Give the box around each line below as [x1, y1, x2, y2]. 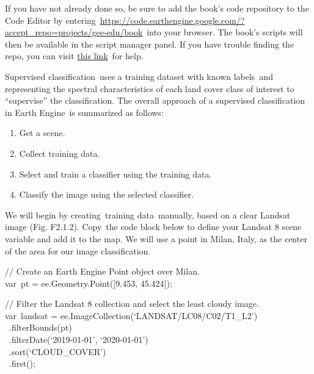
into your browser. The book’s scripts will [147, 26, 303, 38]
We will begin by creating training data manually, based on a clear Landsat [5, 208, 291, 221]
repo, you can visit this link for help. [5, 49, 144, 62]
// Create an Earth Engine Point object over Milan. [5, 265, 200, 278]
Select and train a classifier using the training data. [19, 167, 212, 180]
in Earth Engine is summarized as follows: [5, 106, 164, 118]
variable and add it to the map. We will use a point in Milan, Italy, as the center [5, 232, 307, 245]
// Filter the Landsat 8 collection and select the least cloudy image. [5, 297, 259, 310]
